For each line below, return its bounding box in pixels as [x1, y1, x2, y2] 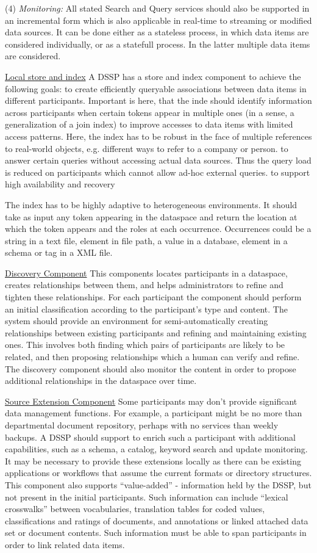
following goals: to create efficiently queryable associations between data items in [5, 82, 307, 95]
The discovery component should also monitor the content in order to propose [5, 362, 296, 375]
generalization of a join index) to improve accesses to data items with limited [5, 118, 293, 131]
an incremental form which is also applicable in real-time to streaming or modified [5, 13, 312, 26]
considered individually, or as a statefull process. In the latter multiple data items [5, 37, 310, 50]
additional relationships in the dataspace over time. [5, 374, 197, 387]
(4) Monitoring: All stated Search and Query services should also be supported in [5, 2, 310, 14]
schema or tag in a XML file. [5, 246, 113, 259]
